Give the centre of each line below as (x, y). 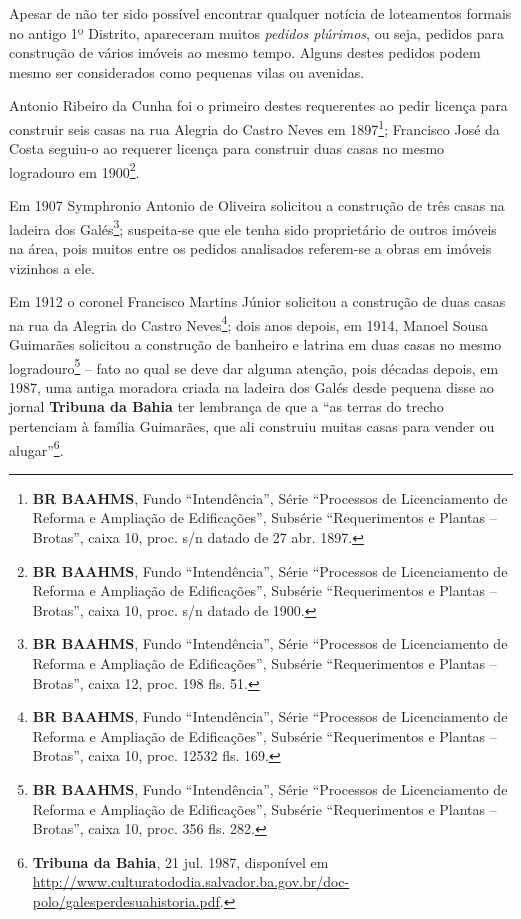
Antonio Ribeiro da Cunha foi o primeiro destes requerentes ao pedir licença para (258, 105)
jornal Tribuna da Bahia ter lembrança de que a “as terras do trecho (226, 406)
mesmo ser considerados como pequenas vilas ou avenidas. (187, 71)
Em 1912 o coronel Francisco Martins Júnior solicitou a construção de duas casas (257, 301)
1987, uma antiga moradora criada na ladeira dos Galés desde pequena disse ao (251, 386)
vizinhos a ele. (52, 267)
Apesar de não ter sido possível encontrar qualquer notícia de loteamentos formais (260, 13)
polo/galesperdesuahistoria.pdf (126, 900)
